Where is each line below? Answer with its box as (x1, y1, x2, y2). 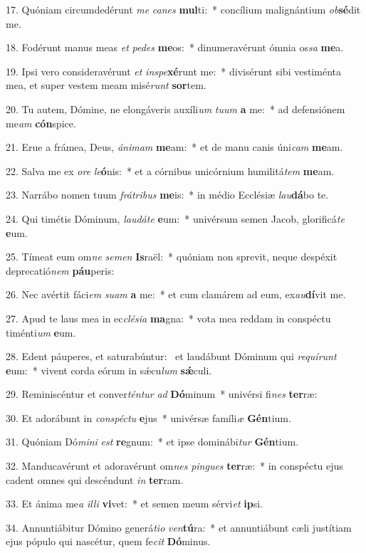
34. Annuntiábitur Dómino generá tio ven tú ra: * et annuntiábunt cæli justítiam (6, 520, 352, 534)
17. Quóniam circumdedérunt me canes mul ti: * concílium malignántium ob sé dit (6, 2, 361, 16)
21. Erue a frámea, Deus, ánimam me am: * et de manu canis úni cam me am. (6, 139, 343, 154)
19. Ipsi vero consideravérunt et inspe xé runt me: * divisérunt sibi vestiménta (6, 63, 341, 78)
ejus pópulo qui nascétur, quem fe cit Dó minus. (6, 534, 211, 549)
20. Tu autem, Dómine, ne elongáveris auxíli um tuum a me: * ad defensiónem (6, 101, 345, 116)
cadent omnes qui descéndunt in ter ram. (6, 472, 184, 487)
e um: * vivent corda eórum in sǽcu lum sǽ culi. (6, 362, 212, 377)
